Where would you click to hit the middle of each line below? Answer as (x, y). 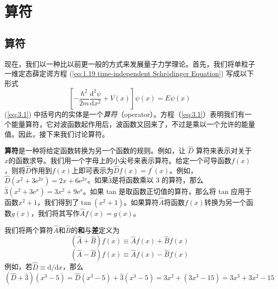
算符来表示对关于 (224, 150)
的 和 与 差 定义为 (95, 230)
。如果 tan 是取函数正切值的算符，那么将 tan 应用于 (168, 191)
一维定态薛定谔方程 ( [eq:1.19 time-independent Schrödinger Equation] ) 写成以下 (129, 73)
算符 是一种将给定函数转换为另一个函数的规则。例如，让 (95, 150)
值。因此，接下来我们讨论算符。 (57, 134)
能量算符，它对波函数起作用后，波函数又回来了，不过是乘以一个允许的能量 (133, 124)
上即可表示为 (92, 170)
